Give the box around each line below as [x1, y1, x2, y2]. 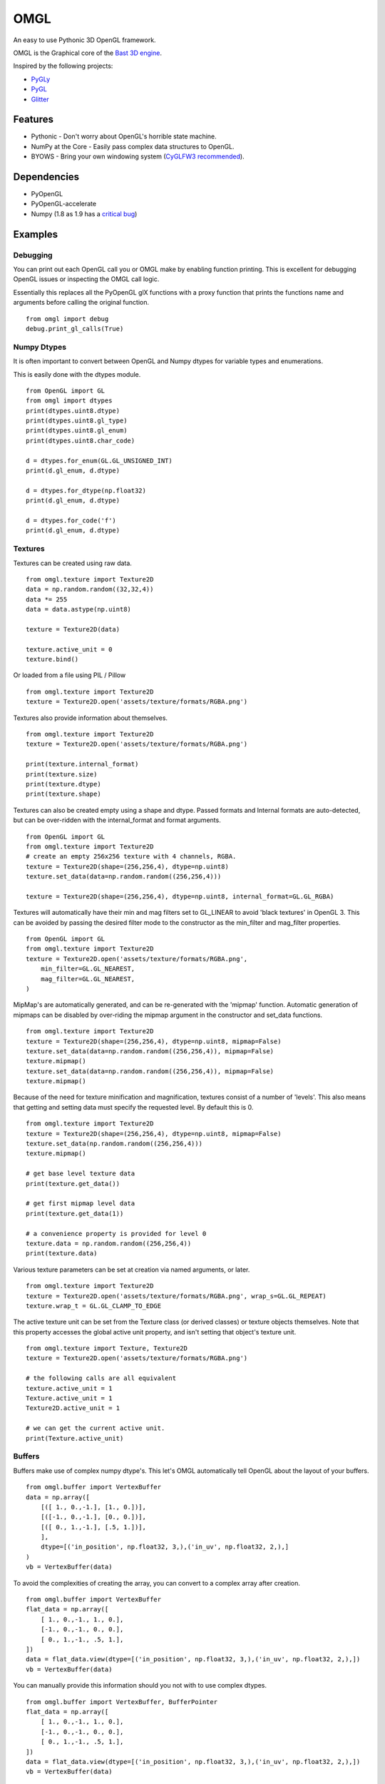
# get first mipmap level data [26, 1200, 135, 1207]
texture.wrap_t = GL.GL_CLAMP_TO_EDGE [26, 1302, 162, 1309]
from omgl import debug [26, 315, 109, 323]
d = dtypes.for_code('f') [26, 516, 117, 524]
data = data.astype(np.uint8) [26, 605, 132, 614]
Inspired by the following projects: [13, 61, 113, 71]
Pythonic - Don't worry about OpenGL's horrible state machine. [31, 132, 217, 141]
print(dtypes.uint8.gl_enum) [26, 427, 128, 435]
